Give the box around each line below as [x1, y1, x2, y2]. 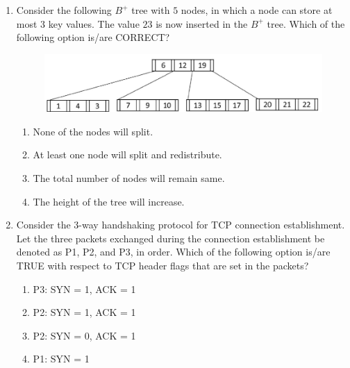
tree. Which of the [267, 16, 345, 31]
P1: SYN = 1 [33, 351, 90, 366]
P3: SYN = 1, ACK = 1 [33, 281, 136, 296]
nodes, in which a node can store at [181, 3, 333, 17]
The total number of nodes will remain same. [33, 170, 225, 185]
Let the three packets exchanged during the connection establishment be [16, 231, 325, 245]
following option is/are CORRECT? [16, 30, 170, 44]
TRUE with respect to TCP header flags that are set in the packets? [16, 258, 309, 272]
